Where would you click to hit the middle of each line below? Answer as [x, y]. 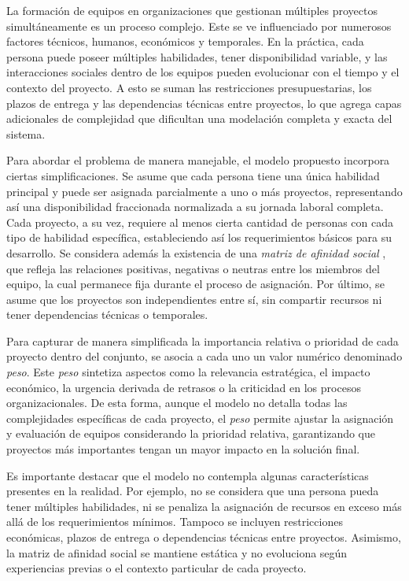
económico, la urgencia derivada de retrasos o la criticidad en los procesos [184, 387]
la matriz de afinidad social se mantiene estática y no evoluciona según [177, 552]
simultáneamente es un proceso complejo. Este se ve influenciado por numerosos [199, 26]
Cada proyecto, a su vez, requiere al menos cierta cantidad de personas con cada [200, 222]
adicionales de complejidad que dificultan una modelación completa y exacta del [199, 118]
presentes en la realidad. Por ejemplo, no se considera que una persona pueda [193, 491]
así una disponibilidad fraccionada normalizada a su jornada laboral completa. [195, 207]
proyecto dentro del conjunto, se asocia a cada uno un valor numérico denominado [204, 356]
